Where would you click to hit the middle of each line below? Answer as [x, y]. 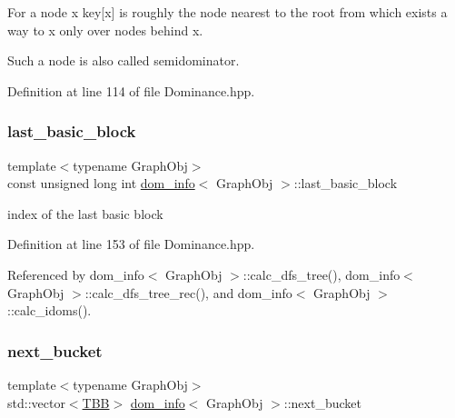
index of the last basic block [85, 213]
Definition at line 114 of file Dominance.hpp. [131, 90]
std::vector [36, 402]
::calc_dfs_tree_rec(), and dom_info [188, 292]
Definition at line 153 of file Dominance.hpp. [131, 244]
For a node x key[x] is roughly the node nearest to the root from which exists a [227, 12]
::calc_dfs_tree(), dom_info [321, 274]
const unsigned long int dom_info [101, 183]
